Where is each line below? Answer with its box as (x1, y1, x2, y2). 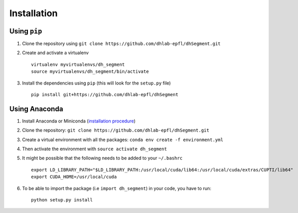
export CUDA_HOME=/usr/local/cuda (31, 174, 117, 180)
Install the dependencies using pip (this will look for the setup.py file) (22, 80, 171, 86)
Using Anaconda (9, 104, 63, 113)
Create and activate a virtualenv (22, 50, 89, 56)
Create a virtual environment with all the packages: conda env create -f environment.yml (22, 137, 223, 143)
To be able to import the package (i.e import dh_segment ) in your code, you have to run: (22, 185, 212, 191)
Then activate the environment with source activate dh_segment (22, 146, 167, 152)
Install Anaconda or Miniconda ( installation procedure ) (22, 118, 136, 124)
